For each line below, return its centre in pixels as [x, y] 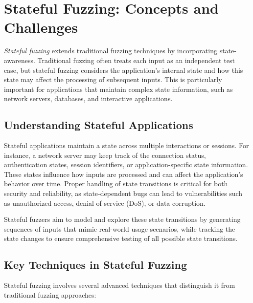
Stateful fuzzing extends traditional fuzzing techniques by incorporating [111, 51]
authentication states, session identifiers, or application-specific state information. [126, 164]
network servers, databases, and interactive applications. [88, 98]
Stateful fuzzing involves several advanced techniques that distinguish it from [120, 285]
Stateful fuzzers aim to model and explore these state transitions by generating [122, 219]
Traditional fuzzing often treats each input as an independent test [136, 60]
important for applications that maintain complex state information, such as [118, 89]
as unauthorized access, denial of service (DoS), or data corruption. [105, 203]
